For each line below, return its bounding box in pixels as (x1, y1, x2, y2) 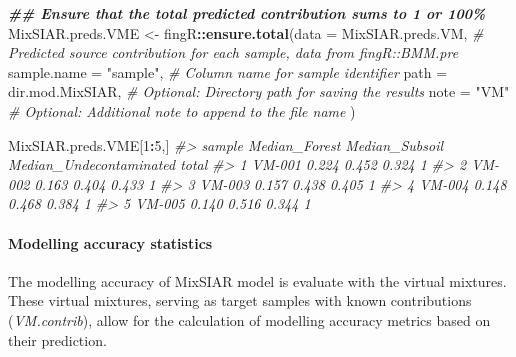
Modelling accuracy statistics (8, 232, 213, 253)
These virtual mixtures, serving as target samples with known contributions (8, 290, 472, 311)
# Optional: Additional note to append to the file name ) (8, 100, 356, 121)
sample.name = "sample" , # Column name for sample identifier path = (8, 61, 448, 82)
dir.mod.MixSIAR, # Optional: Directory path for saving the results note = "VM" (8, 81, 510, 102)
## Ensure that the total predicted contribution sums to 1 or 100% (8, 3, 486, 23)
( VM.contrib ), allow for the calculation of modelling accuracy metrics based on (8, 309, 491, 330)
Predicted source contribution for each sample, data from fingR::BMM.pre (8, 42, 459, 63)
